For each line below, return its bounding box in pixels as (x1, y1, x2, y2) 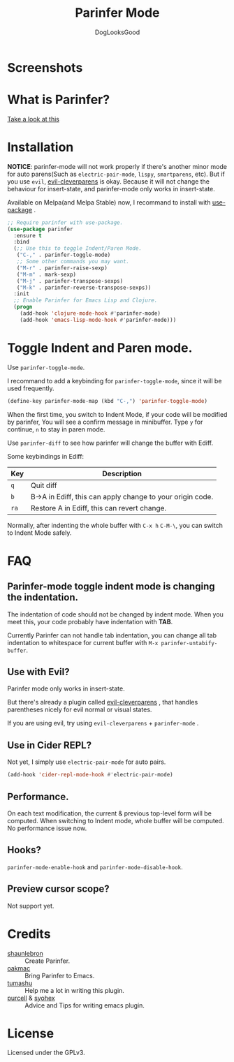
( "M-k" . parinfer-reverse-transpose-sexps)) (16, 284, 152, 291)
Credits (7, 926, 51, 942)
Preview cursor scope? (7, 883, 110, 895)
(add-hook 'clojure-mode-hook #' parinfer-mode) (20, 310, 161, 317)
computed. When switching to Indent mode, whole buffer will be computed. (7, 816, 225, 825)
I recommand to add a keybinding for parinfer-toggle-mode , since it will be (7, 376, 222, 385)
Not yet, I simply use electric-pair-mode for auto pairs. (7, 758, 166, 766)
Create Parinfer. (24, 957, 71, 965)
